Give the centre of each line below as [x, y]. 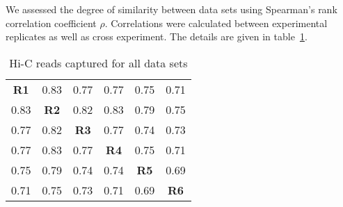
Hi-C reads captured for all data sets [98, 63]
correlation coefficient [51, 23]
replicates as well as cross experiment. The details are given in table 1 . [157, 36]
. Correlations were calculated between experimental [216, 23]
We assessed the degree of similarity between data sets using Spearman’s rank [171, 9]
